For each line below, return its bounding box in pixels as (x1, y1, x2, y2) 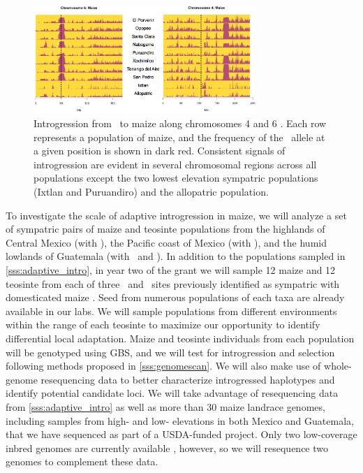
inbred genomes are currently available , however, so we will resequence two (6, 440, 329, 455)
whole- (324, 358, 352, 373)
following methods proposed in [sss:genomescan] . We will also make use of (6, 358, 321, 373)
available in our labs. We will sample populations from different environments (6, 303, 337, 318)
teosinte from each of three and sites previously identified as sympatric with (6, 276, 340, 291)
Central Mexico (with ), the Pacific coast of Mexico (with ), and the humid (6, 235, 327, 249)
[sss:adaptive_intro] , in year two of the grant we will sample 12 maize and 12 (6, 263, 336, 277)
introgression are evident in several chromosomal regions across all (34, 157, 317, 171)
